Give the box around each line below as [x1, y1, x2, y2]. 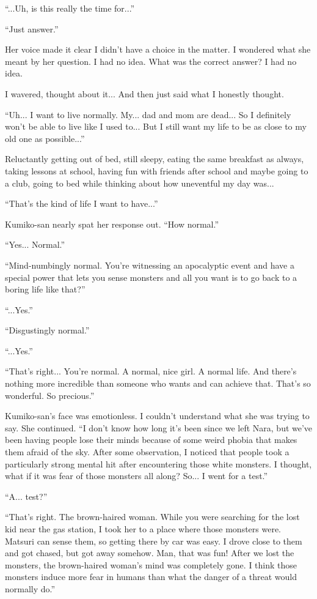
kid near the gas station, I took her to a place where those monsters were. [5, 523, 282, 535]
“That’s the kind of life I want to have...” [5, 197, 158, 210]
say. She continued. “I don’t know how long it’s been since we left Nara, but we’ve [5, 421, 313, 434]
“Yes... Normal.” [5, 238, 65, 251]
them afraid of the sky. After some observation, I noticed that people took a [5, 445, 290, 458]
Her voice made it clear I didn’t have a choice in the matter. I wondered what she [5, 43, 311, 56]
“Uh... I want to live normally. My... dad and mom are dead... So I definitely [5, 108, 291, 121]
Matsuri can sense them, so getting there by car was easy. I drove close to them [5, 534, 302, 547]
